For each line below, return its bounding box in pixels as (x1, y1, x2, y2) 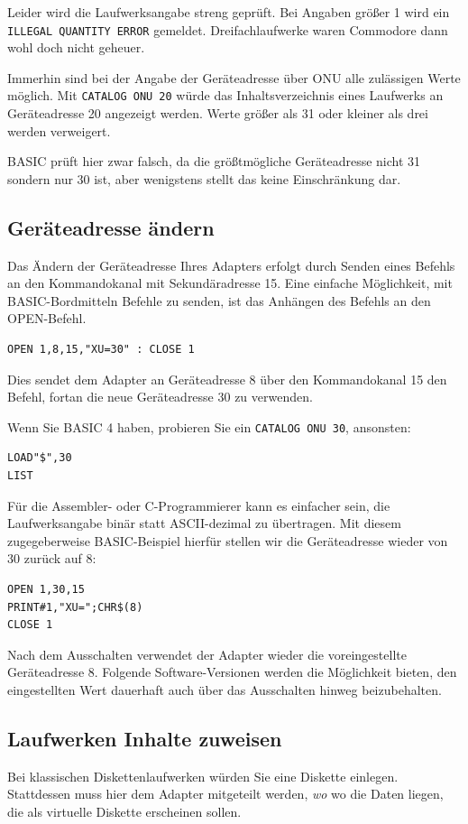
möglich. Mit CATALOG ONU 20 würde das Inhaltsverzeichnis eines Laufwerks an (7, 86, 444, 105)
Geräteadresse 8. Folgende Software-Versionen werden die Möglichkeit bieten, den (7, 662, 457, 681)
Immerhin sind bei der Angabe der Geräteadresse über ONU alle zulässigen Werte (7, 68, 461, 87)
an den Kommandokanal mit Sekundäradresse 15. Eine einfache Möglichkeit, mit (7, 273, 453, 292)
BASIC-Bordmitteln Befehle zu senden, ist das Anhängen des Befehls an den (7, 291, 431, 310)
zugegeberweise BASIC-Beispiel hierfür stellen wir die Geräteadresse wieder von (7, 531, 448, 550)
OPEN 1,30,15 (7, 583, 85, 597)
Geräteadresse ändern (7, 213, 215, 241)
